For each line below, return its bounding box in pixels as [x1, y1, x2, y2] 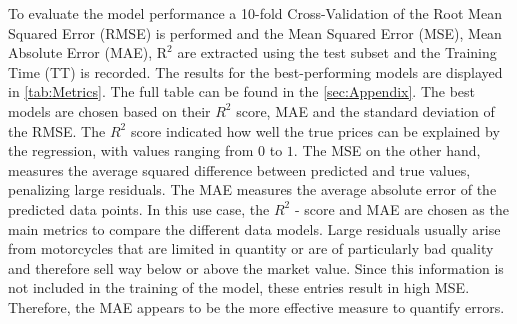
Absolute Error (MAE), [8, 42, 153, 63]
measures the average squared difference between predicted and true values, [8, 159, 471, 180]
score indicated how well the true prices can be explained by [130, 120, 500, 141]
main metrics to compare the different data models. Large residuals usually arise [8, 218, 501, 239]
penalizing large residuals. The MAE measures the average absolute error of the [8, 179, 497, 200]
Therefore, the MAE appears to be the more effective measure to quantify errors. [8, 296, 505, 317]
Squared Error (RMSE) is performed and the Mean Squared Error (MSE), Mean [8, 22, 502, 43]
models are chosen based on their [8, 100, 211, 121]
